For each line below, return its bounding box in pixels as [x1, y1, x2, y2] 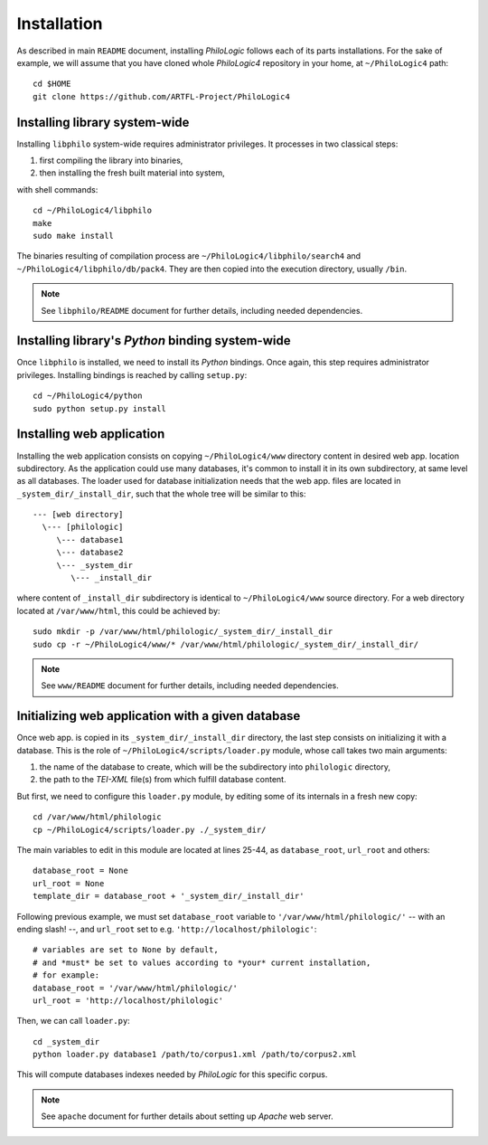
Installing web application [16, 426, 165, 442]
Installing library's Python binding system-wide [16, 333, 291, 348]
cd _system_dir [33, 1036, 100, 1046]
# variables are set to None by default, [33, 945, 219, 955]
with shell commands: [16, 184, 99, 194]
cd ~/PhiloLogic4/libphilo [33, 205, 153, 216]
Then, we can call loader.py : [16, 1016, 130, 1027]
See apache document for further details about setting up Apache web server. [41, 1111, 333, 1121]
